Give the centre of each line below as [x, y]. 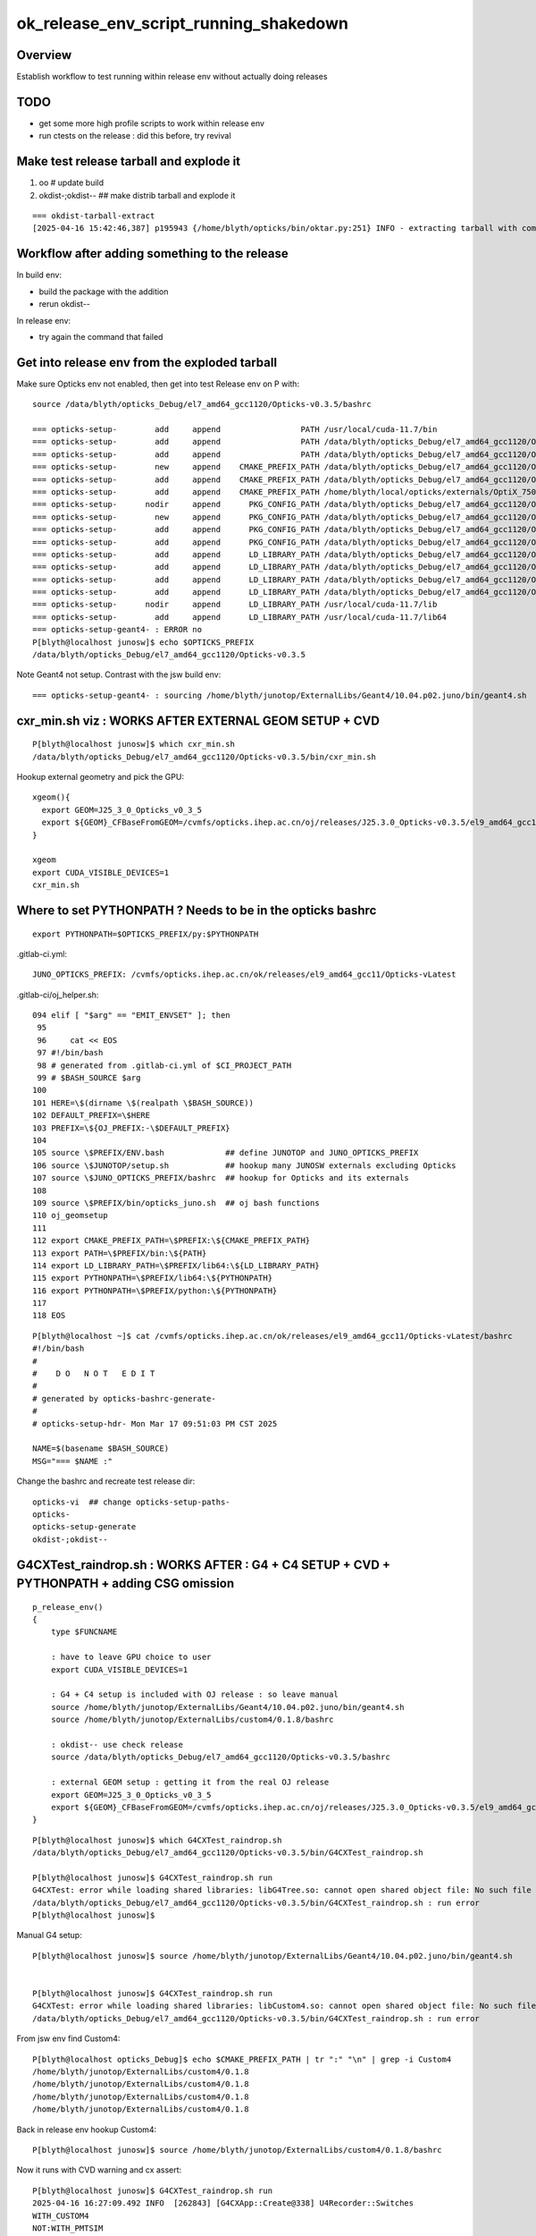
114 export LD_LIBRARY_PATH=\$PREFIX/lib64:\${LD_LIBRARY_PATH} [176, 1265]
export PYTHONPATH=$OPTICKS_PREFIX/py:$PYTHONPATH [146, 934]
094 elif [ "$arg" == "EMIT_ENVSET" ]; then [132, 1016]
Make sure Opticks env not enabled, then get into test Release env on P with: [158, 384]
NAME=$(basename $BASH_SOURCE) [101, 1448]
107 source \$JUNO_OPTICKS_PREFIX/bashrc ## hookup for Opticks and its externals [221, 1178]
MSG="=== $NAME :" [73, 1461]
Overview [44, 55]
